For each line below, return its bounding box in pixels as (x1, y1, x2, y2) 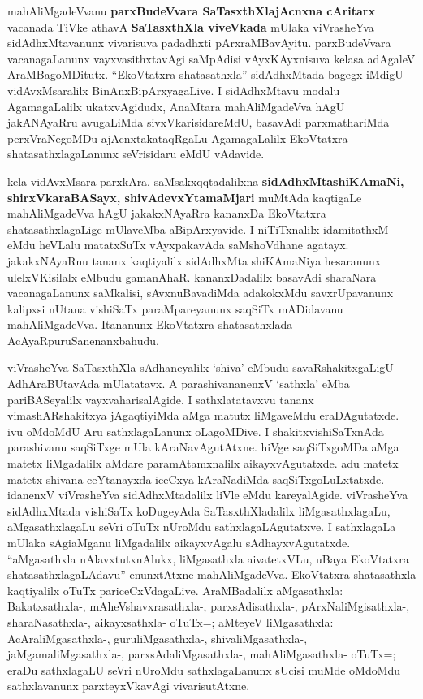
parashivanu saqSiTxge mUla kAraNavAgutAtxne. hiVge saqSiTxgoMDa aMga (7, 438, 399, 455)
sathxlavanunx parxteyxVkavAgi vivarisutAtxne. (7, 677, 250, 694)
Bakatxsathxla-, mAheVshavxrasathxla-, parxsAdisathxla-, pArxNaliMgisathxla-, (7, 598, 410, 615)
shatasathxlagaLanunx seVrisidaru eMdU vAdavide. (7, 145, 265, 162)
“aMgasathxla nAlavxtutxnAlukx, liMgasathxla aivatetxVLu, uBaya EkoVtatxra (7, 550, 409, 567)
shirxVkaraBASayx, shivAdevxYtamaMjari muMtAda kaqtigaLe (7, 188, 362, 205)
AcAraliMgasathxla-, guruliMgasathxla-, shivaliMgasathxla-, (7, 629, 308, 646)
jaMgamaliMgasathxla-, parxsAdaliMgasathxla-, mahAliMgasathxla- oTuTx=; (7, 645, 396, 662)
